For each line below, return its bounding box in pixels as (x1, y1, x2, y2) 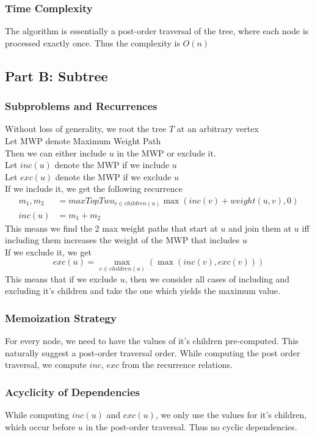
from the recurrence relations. (121, 358, 233, 371)
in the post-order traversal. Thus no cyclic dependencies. (85, 420, 297, 433)
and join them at (228, 221, 292, 234)
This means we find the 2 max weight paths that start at (5, 221, 218, 234)
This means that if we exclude (5, 272, 118, 285)
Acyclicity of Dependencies (5, 384, 140, 399)
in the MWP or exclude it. (117, 146, 216, 159)
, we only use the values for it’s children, (155, 408, 307, 421)
